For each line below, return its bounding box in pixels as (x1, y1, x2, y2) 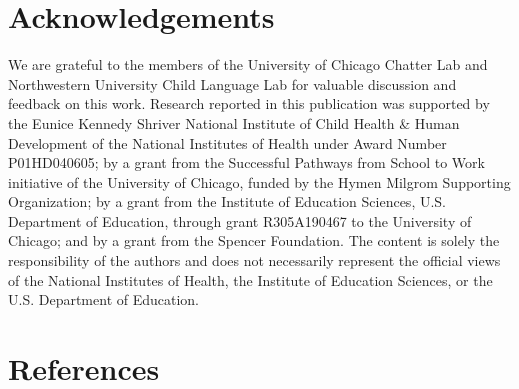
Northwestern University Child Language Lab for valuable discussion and (8, 73, 457, 94)
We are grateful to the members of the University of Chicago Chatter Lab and (8, 54, 488, 75)
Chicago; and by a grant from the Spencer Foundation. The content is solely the (8, 230, 500, 251)
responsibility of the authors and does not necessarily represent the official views (8, 250, 501, 271)
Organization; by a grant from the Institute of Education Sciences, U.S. (8, 191, 447, 212)
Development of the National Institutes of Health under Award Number (8, 132, 447, 153)
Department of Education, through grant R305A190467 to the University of (8, 210, 472, 231)
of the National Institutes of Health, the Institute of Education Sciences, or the (8, 269, 493, 290)
